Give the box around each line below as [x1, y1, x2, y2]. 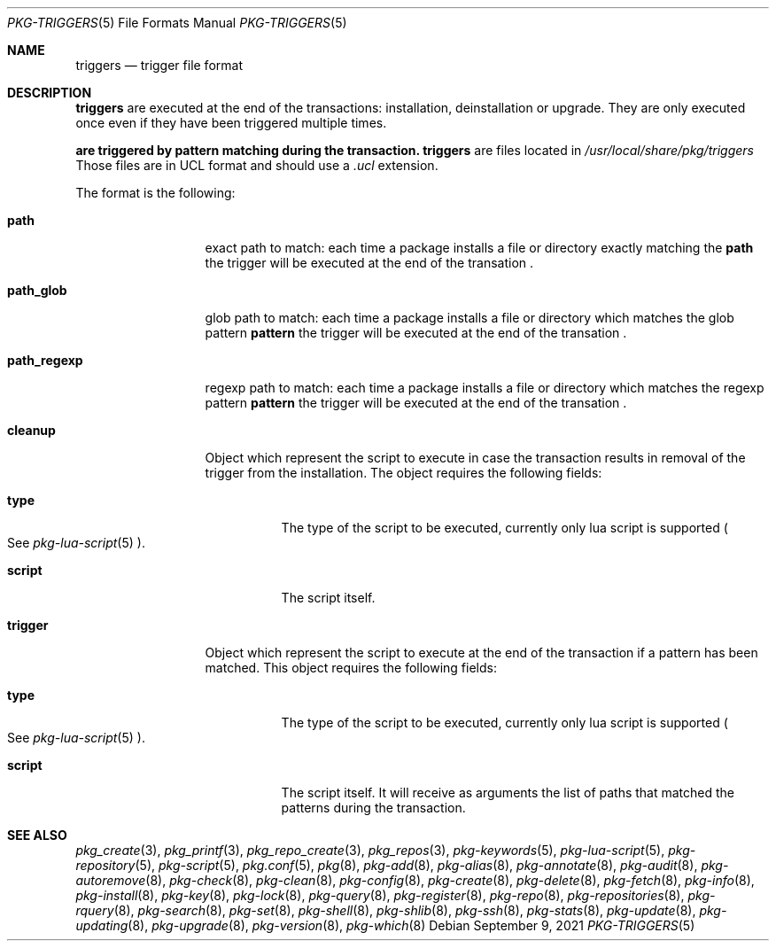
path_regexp [7, 353, 83, 368]
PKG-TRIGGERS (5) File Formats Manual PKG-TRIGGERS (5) [7, 15, 347, 30]
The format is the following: [75, 185, 236, 200]
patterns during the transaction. [281, 800, 466, 815]
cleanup [7, 423, 56, 438]
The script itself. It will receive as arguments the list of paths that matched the [281, 785, 735, 800]
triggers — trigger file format [75, 58, 243, 73]
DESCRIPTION [7, 85, 92, 100]
